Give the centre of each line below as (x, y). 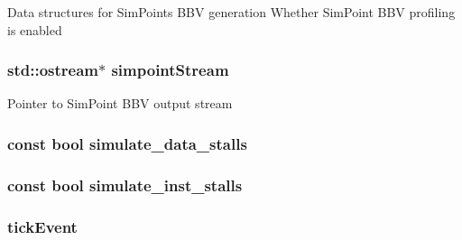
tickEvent (42, 226)
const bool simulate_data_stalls (127, 143)
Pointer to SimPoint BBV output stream (120, 103)
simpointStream (170, 70)
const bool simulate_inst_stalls (125, 185)
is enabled (35, 29)
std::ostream (53, 70)
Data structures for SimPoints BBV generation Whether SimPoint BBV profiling (231, 12)
